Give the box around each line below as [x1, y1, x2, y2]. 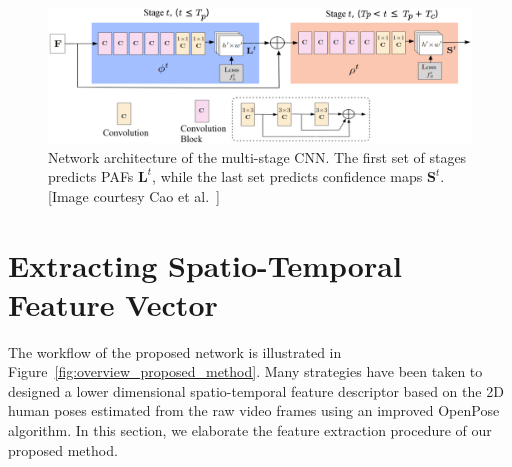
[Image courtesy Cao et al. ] [48, 185, 220, 206]
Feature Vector [8, 283, 218, 324]
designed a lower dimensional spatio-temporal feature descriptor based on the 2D [8, 380, 504, 401]
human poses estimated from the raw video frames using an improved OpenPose [8, 400, 500, 421]
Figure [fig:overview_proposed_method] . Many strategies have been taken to [8, 361, 483, 382]
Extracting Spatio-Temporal [8, 244, 402, 285]
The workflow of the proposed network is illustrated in [8, 341, 342, 362]
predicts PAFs [48, 166, 134, 187]
